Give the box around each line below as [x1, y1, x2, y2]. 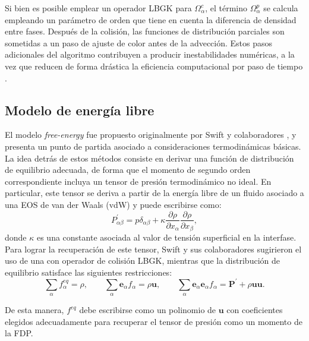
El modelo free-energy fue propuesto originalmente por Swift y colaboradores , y [5, 128, 297, 141]
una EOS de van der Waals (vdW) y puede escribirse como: [5, 198, 222, 210]
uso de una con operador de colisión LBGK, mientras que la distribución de [5, 254, 280, 267]
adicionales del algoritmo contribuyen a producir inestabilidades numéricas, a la [5, 48, 295, 61]
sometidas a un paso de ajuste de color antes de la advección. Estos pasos [5, 36, 273, 49]
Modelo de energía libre [5, 100, 154, 119]
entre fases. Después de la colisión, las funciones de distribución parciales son [5, 25, 285, 37]
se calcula [263, 2, 298, 14]
